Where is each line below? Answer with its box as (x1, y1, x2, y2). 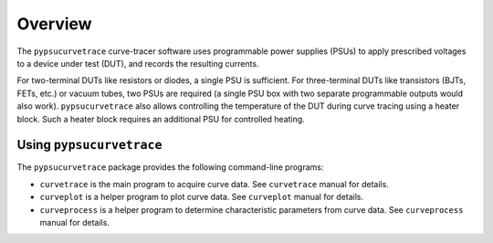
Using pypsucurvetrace (16, 137, 163, 153)
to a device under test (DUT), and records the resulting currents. (16, 58, 259, 69)
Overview (16, 14, 92, 34)
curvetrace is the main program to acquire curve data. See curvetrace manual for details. (39, 178, 390, 189)
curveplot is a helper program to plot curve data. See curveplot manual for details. (39, 192, 364, 203)
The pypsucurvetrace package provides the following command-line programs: (16, 162, 324, 173)
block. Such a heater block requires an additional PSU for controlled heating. (16, 113, 305, 124)
